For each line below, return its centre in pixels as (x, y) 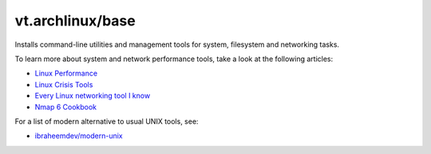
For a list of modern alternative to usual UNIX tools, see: (107, 121)
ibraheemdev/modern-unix (79, 136)
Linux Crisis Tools (64, 84)
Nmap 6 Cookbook (66, 106)
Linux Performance (66, 73)
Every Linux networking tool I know (93, 96)
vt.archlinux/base (75, 21)
